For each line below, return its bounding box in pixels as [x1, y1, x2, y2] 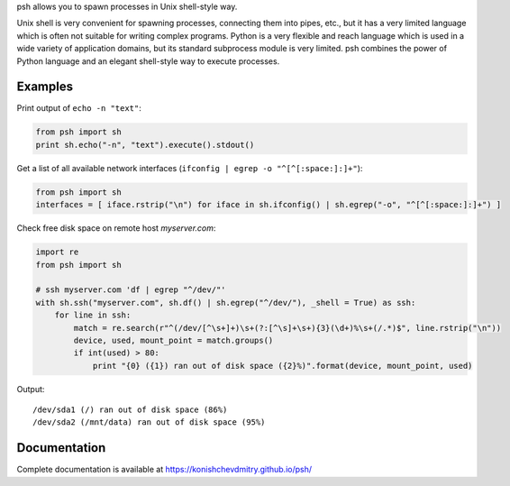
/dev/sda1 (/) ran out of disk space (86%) [32, 405, 228, 415]
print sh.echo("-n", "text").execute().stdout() [35, 140, 255, 150]
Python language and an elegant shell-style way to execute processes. [16, 55, 280, 67]
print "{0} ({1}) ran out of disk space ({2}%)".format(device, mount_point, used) [92, 361, 473, 371]
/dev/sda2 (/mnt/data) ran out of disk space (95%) [32, 417, 266, 427]
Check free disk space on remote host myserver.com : [16, 223, 216, 234]
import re [35, 247, 79, 257]
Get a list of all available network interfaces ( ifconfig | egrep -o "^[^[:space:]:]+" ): [16, 162, 363, 173]
